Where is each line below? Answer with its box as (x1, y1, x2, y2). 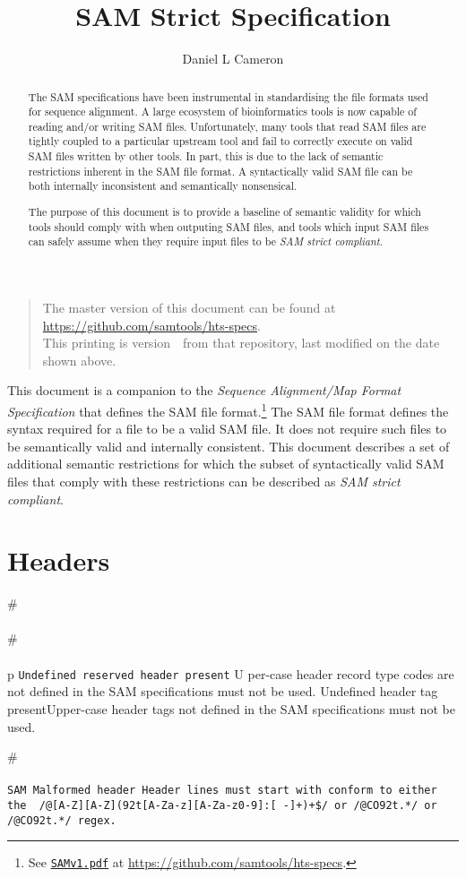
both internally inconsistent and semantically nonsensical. (28, 178, 298, 194)
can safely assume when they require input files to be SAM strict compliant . (28, 234, 383, 249)
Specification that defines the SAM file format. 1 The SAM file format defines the (7, 399, 449, 420)
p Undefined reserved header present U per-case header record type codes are (7, 664, 454, 683)
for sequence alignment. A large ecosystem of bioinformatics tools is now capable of (28, 104, 417, 119)
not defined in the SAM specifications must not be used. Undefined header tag (7, 682, 438, 701)
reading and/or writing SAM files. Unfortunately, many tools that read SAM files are (28, 118, 427, 133)
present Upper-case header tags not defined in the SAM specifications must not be (7, 699, 455, 718)
